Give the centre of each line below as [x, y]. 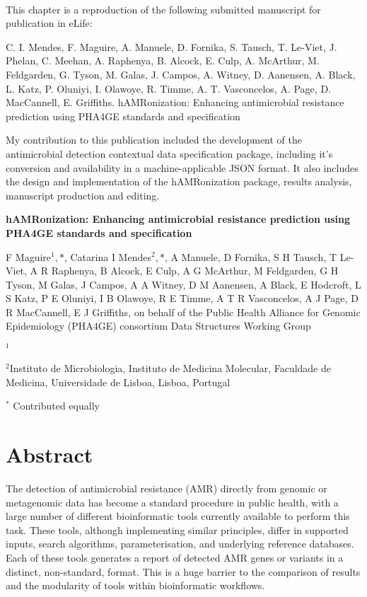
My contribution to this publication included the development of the [154, 140]
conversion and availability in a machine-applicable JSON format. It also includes [182, 167]
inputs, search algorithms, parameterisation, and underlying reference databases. [180, 544]
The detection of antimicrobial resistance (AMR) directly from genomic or [167, 488]
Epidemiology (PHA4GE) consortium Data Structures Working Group [158, 326]
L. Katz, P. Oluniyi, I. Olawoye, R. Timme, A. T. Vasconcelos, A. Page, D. [168, 88]
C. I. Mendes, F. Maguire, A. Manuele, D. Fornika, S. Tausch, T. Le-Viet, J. [171, 46]
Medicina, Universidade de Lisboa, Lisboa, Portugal [118, 382]
